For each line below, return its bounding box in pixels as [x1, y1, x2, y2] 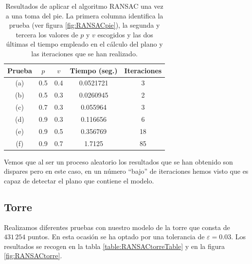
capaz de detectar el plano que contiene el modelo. [4, 175, 154, 185]
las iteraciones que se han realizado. [31, 48, 138, 58]
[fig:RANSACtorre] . [4, 250, 62, 261]
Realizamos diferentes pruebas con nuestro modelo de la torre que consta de [4, 222, 230, 232]
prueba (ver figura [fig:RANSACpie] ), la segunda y [9, 20, 160, 30]
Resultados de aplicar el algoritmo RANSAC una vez [5, 1, 163, 11]
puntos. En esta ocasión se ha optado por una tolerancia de [27, 231, 205, 242]
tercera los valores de [16, 29, 78, 39]
